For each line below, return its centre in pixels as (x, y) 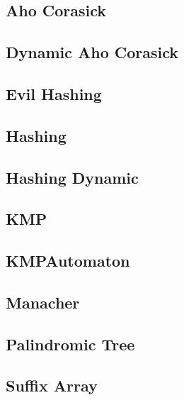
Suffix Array (52, 385)
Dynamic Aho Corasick (92, 52)
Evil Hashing (54, 93)
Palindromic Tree (70, 344)
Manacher (43, 302)
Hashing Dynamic (72, 177)
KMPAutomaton (68, 261)
